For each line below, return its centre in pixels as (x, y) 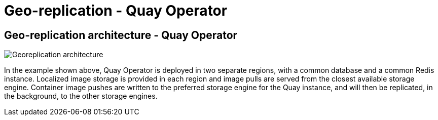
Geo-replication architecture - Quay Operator (121, 35)
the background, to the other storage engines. (81, 96)
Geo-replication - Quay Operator (116, 11)
